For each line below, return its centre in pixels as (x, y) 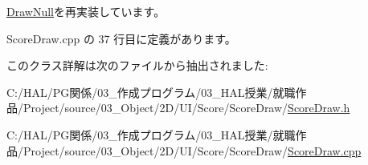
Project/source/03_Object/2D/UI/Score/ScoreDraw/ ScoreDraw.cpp (192, 150)
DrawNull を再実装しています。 (86, 11)
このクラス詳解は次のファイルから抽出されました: (137, 65)
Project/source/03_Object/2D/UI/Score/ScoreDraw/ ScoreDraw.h (186, 108)
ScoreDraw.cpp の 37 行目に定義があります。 (121, 38)
